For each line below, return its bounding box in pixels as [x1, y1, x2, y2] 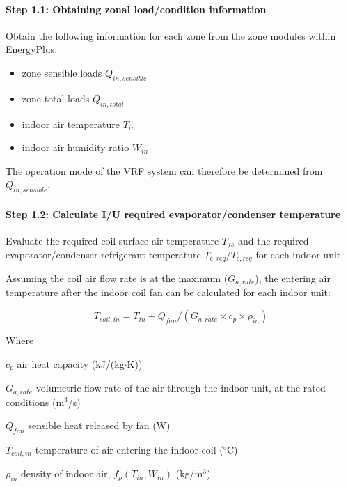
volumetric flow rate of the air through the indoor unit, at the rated [35, 380, 326, 395]
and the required [237, 233, 309, 247]
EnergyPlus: [6, 42, 58, 56]
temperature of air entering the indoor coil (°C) [35, 442, 238, 456]
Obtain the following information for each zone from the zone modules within [6, 28, 336, 42]
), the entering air [255, 271, 331, 285]
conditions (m [6, 394, 65, 409]
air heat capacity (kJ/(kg [17, 356, 125, 371]
